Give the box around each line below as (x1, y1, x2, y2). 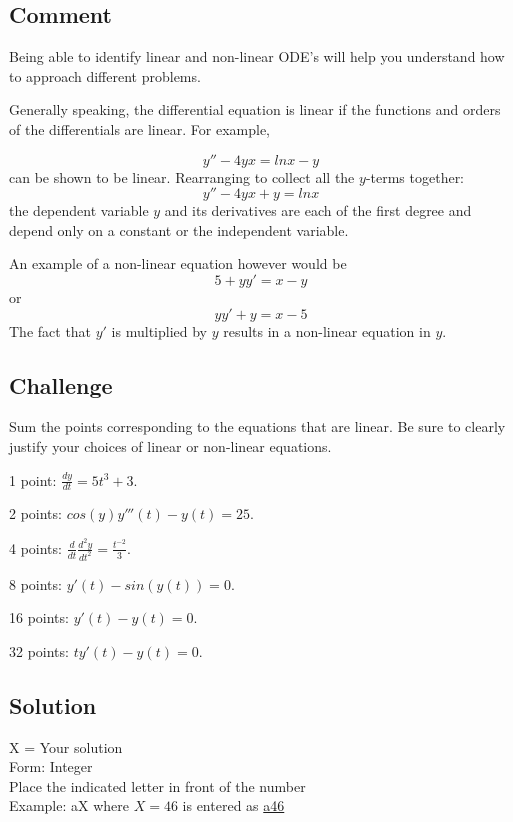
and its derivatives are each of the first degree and (164, 200, 472, 221)
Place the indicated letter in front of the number (9, 775, 306, 796)
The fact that (9, 320, 92, 341)
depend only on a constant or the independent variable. (9, 219, 349, 240)
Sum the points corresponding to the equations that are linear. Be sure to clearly (9, 416, 506, 437)
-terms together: (365, 166, 465, 187)
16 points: (9, 607, 69, 628)
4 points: (9, 537, 62, 558)
